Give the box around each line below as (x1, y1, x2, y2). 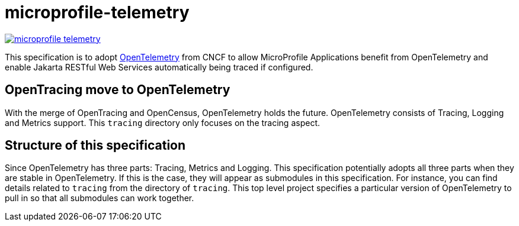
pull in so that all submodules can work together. (5, 193, 194, 204)
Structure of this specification (5, 138, 186, 153)
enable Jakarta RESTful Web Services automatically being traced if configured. (5, 62, 313, 72)
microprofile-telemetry (5, 2, 190, 22)
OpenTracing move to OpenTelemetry (5, 82, 230, 98)
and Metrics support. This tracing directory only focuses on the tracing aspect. (5, 117, 320, 128)
